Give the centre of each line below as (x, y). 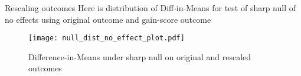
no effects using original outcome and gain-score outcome (108, 19)
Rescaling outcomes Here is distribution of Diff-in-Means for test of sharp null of (150, 8)
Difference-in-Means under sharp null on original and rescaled (140, 56)
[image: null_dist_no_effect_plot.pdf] (107, 38)
